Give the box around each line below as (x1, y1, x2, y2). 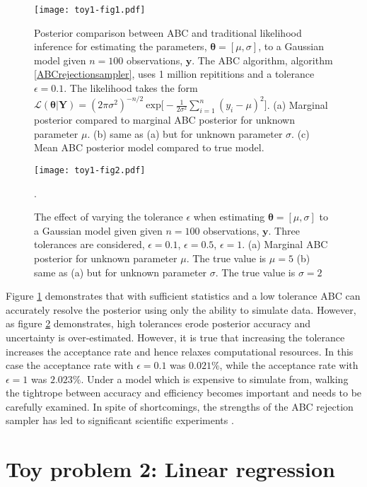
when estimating (193, 209, 265, 224)
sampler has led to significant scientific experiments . (6, 413, 234, 428)
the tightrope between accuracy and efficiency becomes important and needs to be (6, 385, 362, 400)
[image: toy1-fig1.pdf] (34, 5, 146, 15)
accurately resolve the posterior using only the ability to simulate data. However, (6, 302, 356, 317)
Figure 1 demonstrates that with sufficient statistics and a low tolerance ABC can (6, 288, 361, 303)
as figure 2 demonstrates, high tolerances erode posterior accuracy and (6, 316, 311, 331)
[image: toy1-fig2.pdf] (34, 165, 146, 175)
